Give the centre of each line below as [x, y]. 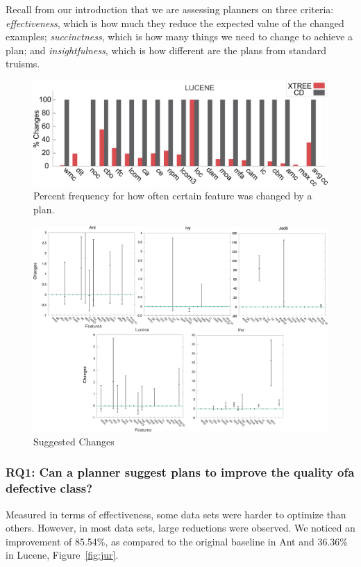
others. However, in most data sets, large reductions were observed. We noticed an [180, 528]
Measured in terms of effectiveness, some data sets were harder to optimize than [176, 514]
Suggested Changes [74, 441]
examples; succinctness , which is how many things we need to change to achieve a [179, 36]
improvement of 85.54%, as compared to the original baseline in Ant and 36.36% [177, 541]
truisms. [23, 64]
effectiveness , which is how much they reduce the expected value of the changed [175, 23]
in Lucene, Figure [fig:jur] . [62, 555]
